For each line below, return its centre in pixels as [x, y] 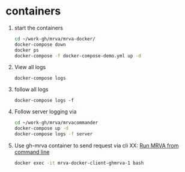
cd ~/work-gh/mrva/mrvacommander [56, 123]
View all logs [30, 67]
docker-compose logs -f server [53, 134]
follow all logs [31, 89]
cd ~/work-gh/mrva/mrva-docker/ [55, 39]
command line [32, 152]
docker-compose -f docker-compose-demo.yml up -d [78, 56]
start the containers [39, 28]
